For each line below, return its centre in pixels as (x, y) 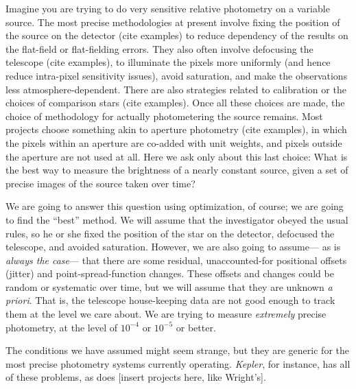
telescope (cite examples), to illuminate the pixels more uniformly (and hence (168, 62)
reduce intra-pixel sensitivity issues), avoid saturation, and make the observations (177, 75)
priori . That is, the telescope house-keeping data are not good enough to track (170, 300)
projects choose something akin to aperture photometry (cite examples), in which (176, 129)
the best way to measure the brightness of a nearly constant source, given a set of (177, 170)
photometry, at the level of (61, 327)
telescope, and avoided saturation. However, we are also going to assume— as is (173, 247)
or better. (196, 327)
